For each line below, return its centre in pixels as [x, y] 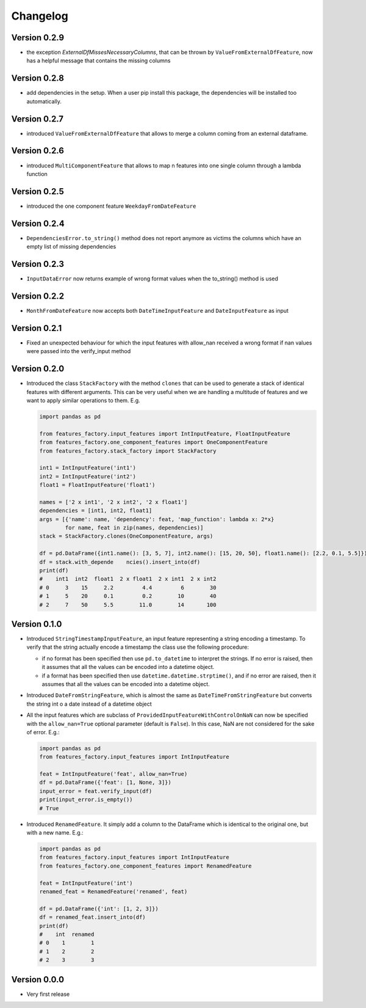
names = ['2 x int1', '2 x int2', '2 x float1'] [113, 502]
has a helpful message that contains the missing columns [99, 60]
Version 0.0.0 [38, 980]
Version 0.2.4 [38, 223]
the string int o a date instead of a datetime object [89, 704]
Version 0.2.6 [38, 151]
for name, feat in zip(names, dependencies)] [134, 528]
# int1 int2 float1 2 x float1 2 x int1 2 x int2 [128, 579]
